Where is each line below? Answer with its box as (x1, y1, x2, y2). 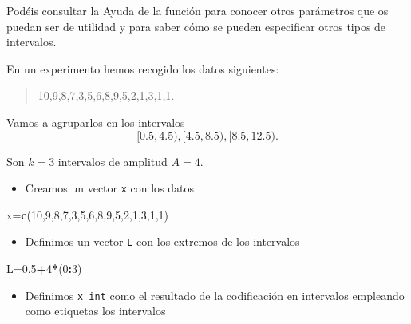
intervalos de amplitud (57, 152, 168, 169)
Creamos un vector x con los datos (25, 180, 195, 196)
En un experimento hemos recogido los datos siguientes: (6, 60, 279, 77)
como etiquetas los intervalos (25, 302, 166, 319)
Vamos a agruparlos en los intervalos (6, 113, 185, 130)
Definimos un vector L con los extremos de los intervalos (25, 233, 300, 250)
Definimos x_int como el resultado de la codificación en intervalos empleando (25, 286, 405, 303)
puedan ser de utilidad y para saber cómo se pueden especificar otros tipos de (6, 18, 386, 34)
